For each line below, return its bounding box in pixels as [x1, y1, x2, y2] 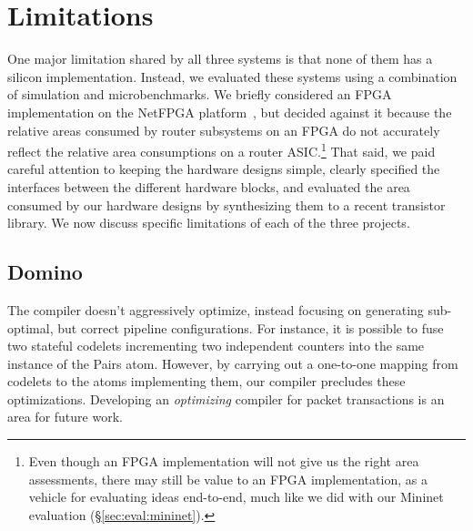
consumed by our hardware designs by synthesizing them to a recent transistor [7, 195, 446, 214]
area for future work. [7, 407, 123, 426]
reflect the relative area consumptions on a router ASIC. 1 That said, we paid [7, 139, 436, 160]
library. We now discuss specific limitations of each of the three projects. [7, 213, 410, 232]
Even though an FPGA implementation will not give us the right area [28, 452, 419, 471]
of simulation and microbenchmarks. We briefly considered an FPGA [7, 85, 392, 104]
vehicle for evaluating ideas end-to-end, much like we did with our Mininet [28, 487, 444, 506]
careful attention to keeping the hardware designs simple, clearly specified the [7, 159, 440, 179]
